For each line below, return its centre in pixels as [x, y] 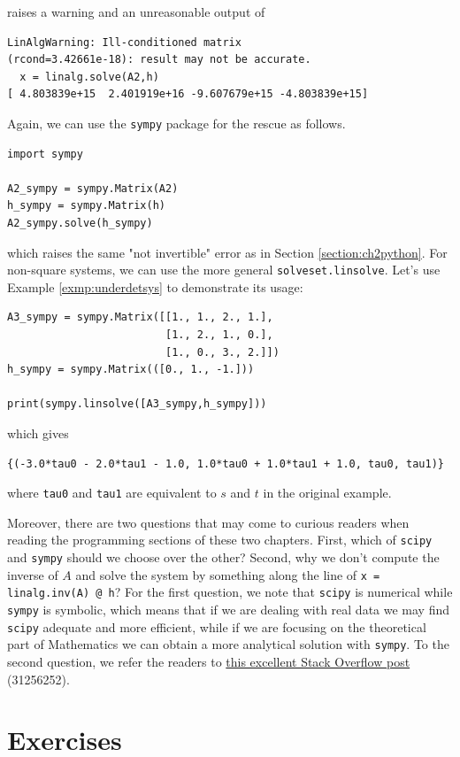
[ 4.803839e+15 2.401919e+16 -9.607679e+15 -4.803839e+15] [188, 94]
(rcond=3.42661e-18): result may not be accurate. [159, 60]
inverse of [33, 574]
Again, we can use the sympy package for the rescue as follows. [176, 123]
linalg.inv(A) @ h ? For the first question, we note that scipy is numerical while [230, 592]
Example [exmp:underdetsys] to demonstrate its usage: [155, 286]
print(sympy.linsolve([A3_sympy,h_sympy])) [137, 404]
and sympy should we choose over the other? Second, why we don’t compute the [223, 557]
